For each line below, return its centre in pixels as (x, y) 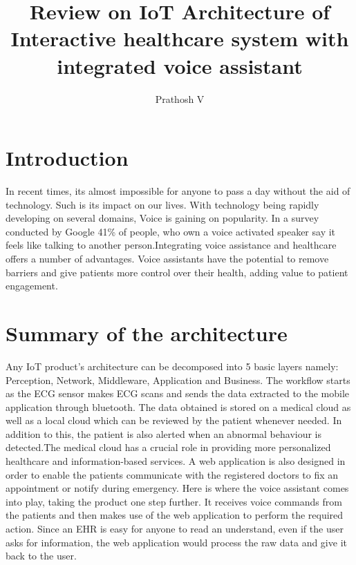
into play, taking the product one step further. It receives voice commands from (174, 501)
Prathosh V (180, 98)
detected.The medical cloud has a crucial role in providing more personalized (168, 447)
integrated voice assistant (180, 65)
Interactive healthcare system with (180, 38)
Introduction (67, 158)
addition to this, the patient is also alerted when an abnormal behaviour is (164, 433)
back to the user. (41, 556)
